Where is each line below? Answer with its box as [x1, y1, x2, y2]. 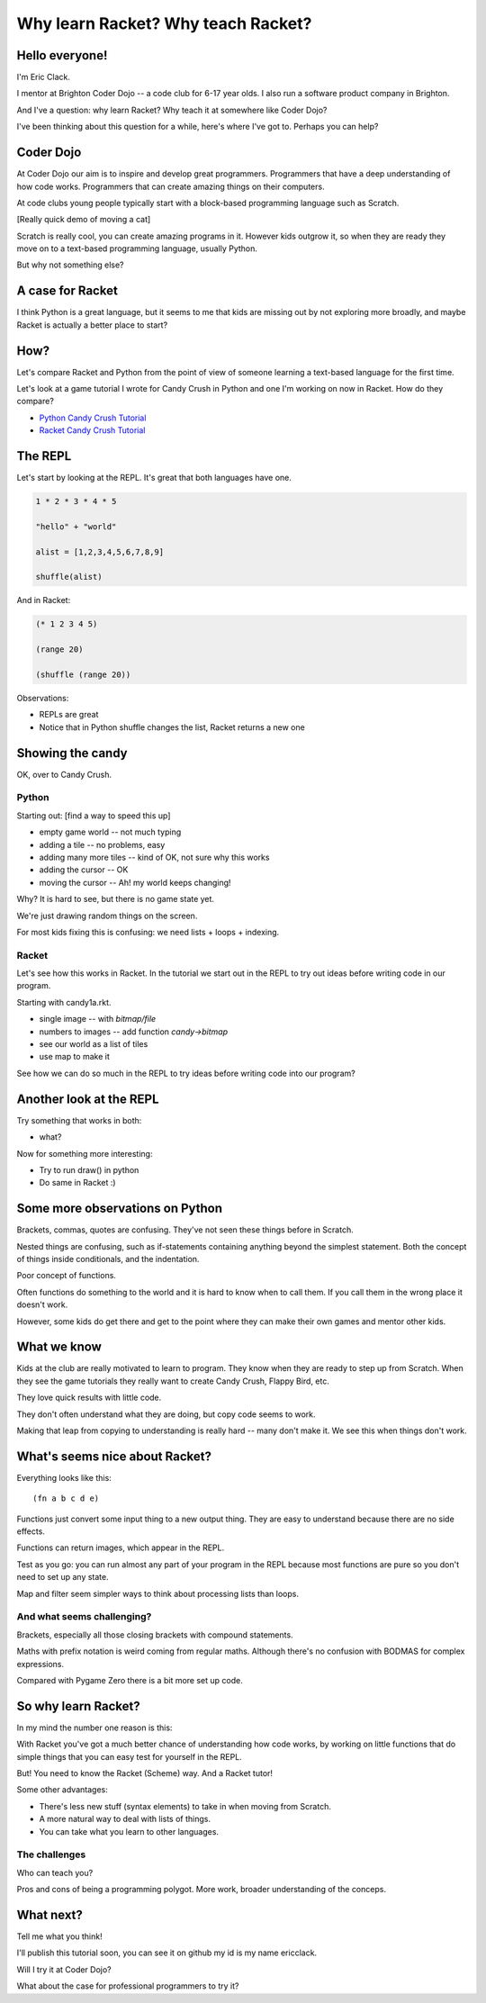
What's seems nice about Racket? [16, 1448, 211, 1464]
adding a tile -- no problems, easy [39, 839, 166, 850]
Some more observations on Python [16, 1201, 223, 1216]
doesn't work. [16, 1299, 68, 1310]
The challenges [16, 1848, 86, 1861]
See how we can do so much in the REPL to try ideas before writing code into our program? [16, 1068, 355, 1078]
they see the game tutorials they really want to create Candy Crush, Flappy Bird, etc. [16, 1376, 330, 1386]
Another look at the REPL [16, 1091, 159, 1106]
